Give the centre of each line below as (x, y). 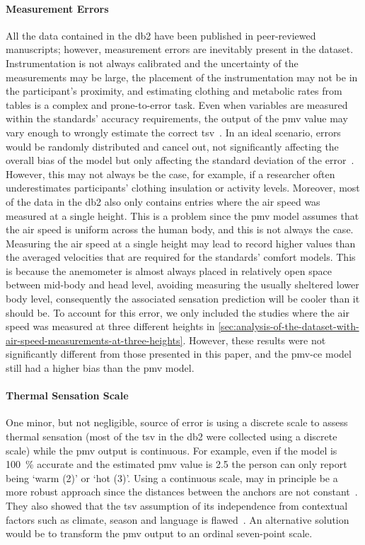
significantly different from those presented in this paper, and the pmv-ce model (179, 354)
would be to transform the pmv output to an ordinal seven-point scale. (159, 533)
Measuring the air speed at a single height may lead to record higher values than (181, 243)
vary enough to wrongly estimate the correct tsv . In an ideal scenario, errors (173, 132)
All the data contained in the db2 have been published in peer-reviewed (161, 35)
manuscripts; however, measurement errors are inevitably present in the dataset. (180, 49)
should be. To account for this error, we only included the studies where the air (178, 312)
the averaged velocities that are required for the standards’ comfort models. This (181, 257)
